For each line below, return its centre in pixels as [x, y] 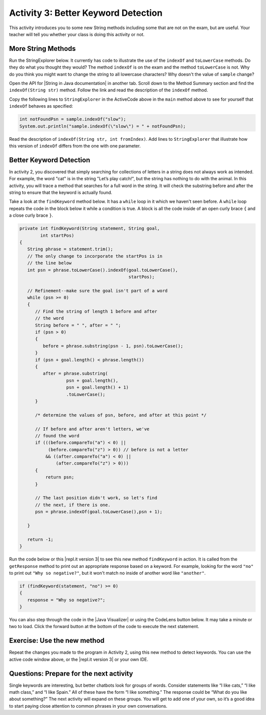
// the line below [50, 263]
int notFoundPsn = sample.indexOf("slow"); [73, 119]
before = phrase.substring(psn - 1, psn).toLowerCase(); [113, 346]
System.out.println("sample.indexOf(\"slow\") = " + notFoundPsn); [103, 126]
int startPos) [57, 235]
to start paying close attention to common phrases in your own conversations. [88, 706]
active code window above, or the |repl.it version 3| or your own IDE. [79, 659]
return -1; [40, 539]
